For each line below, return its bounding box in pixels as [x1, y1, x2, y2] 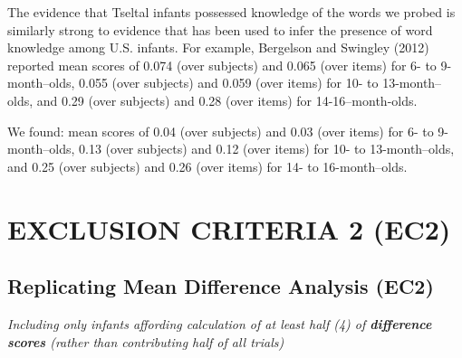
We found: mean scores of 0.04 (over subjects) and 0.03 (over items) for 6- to [7, 121, 434, 140]
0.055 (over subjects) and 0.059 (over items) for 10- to [79, 73, 379, 92]
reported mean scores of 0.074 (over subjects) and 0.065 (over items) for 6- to [7, 55, 437, 74]
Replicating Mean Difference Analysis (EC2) [7, 272, 434, 300]
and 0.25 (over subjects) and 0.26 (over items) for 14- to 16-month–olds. [7, 156, 408, 175]
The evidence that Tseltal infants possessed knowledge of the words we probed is [7, 3, 456, 21]
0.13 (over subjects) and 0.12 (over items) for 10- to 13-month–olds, [79, 139, 455, 158]
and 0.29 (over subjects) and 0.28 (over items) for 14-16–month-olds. [36, 90, 418, 109]
